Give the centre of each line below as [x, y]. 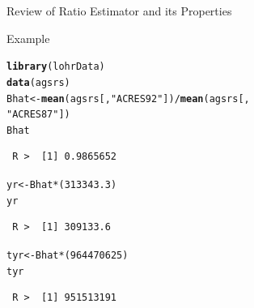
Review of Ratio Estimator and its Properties [119, 11]
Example [28, 38]
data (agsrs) [38, 82]
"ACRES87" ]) [38, 115]
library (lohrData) [56, 67]
